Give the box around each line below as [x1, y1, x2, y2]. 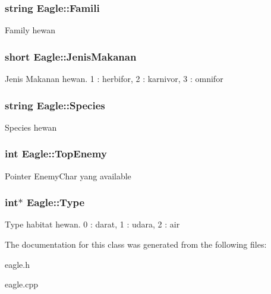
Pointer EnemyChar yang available [5, 169, 131, 182]
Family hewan [5, 24, 55, 36]
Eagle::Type [26, 195, 85, 210]
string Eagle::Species [5, 97, 105, 112]
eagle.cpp [5, 278, 38, 290]
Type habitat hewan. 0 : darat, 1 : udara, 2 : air [5, 218, 180, 230]
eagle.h [5, 258, 30, 270]
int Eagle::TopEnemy [5, 146, 107, 161]
